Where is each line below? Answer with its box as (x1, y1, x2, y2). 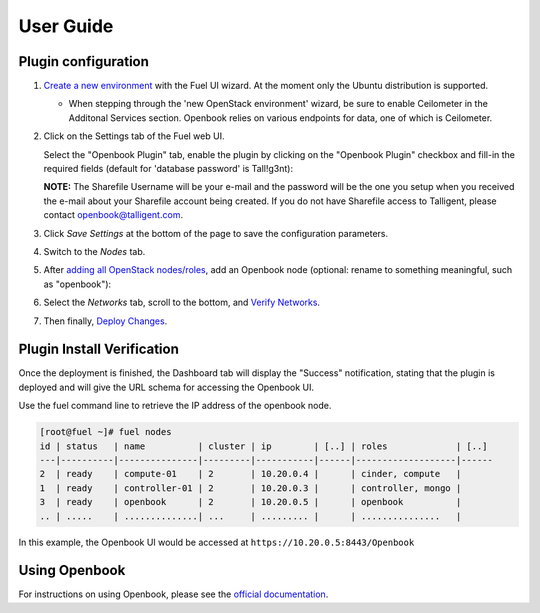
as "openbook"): (43, 278, 112, 290)
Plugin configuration (18, 53, 150, 70)
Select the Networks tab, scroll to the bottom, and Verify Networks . (43, 296, 320, 309)
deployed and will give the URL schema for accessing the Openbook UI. (18, 381, 315, 393)
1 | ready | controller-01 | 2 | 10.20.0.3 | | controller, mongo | (39, 482, 462, 494)
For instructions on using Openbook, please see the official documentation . (18, 588, 329, 600)
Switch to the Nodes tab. (43, 245, 146, 257)
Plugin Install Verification (18, 341, 179, 358)
